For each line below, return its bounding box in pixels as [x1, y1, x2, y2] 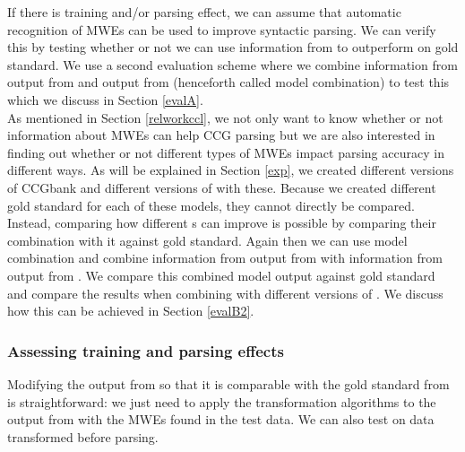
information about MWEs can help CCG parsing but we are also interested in [7, 126, 435, 144]
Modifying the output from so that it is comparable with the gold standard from [7, 374, 450, 393]
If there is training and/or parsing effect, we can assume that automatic [7, 3, 401, 21]
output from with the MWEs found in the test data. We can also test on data [7, 410, 435, 429]
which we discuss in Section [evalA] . [7, 90, 203, 109]
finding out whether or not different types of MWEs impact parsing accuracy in [7, 143, 444, 161]
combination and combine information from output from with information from [7, 248, 443, 267]
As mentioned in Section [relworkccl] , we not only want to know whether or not [7, 108, 443, 126]
